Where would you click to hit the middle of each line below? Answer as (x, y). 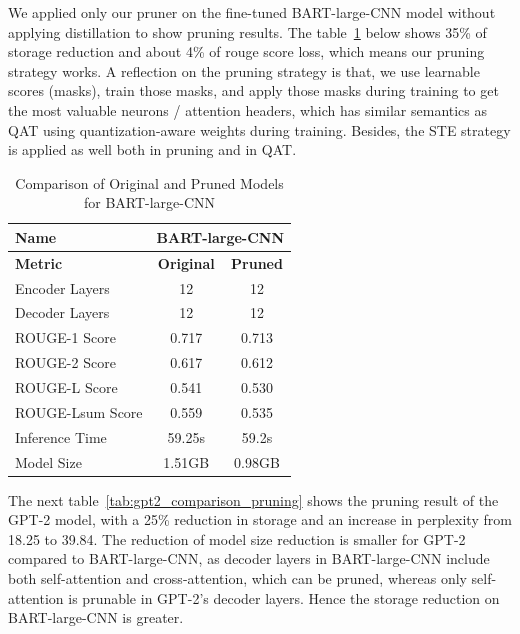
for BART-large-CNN (149, 202)
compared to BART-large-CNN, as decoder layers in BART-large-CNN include (249, 558)
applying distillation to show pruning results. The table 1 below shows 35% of (247, 31)
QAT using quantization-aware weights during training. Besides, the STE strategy (259, 129)
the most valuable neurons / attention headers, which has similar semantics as (248, 109)
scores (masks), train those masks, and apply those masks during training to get (253, 90)
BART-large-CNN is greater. (96, 617)
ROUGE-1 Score (65, 337)
